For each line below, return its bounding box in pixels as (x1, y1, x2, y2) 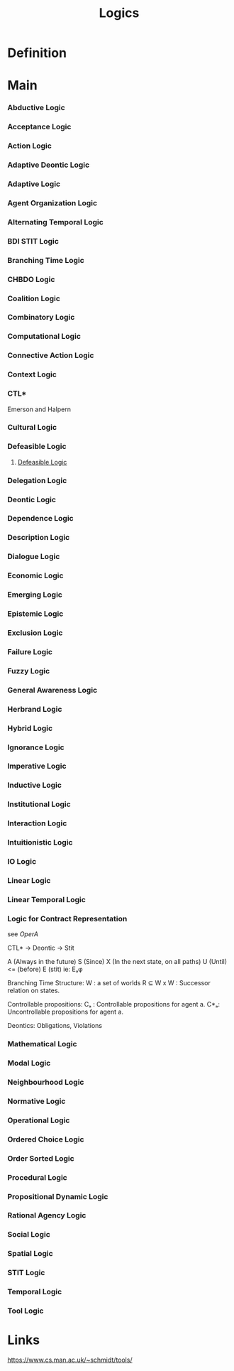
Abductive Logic (7, 103, 65, 113)
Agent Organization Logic (7, 197, 98, 207)
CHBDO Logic (7, 274, 55, 284)
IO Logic (7, 857, 37, 867)
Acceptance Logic (7, 122, 72, 132)
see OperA (7, 930, 39, 938)
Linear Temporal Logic (7, 894, 87, 904)
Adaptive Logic (7, 179, 61, 189)
